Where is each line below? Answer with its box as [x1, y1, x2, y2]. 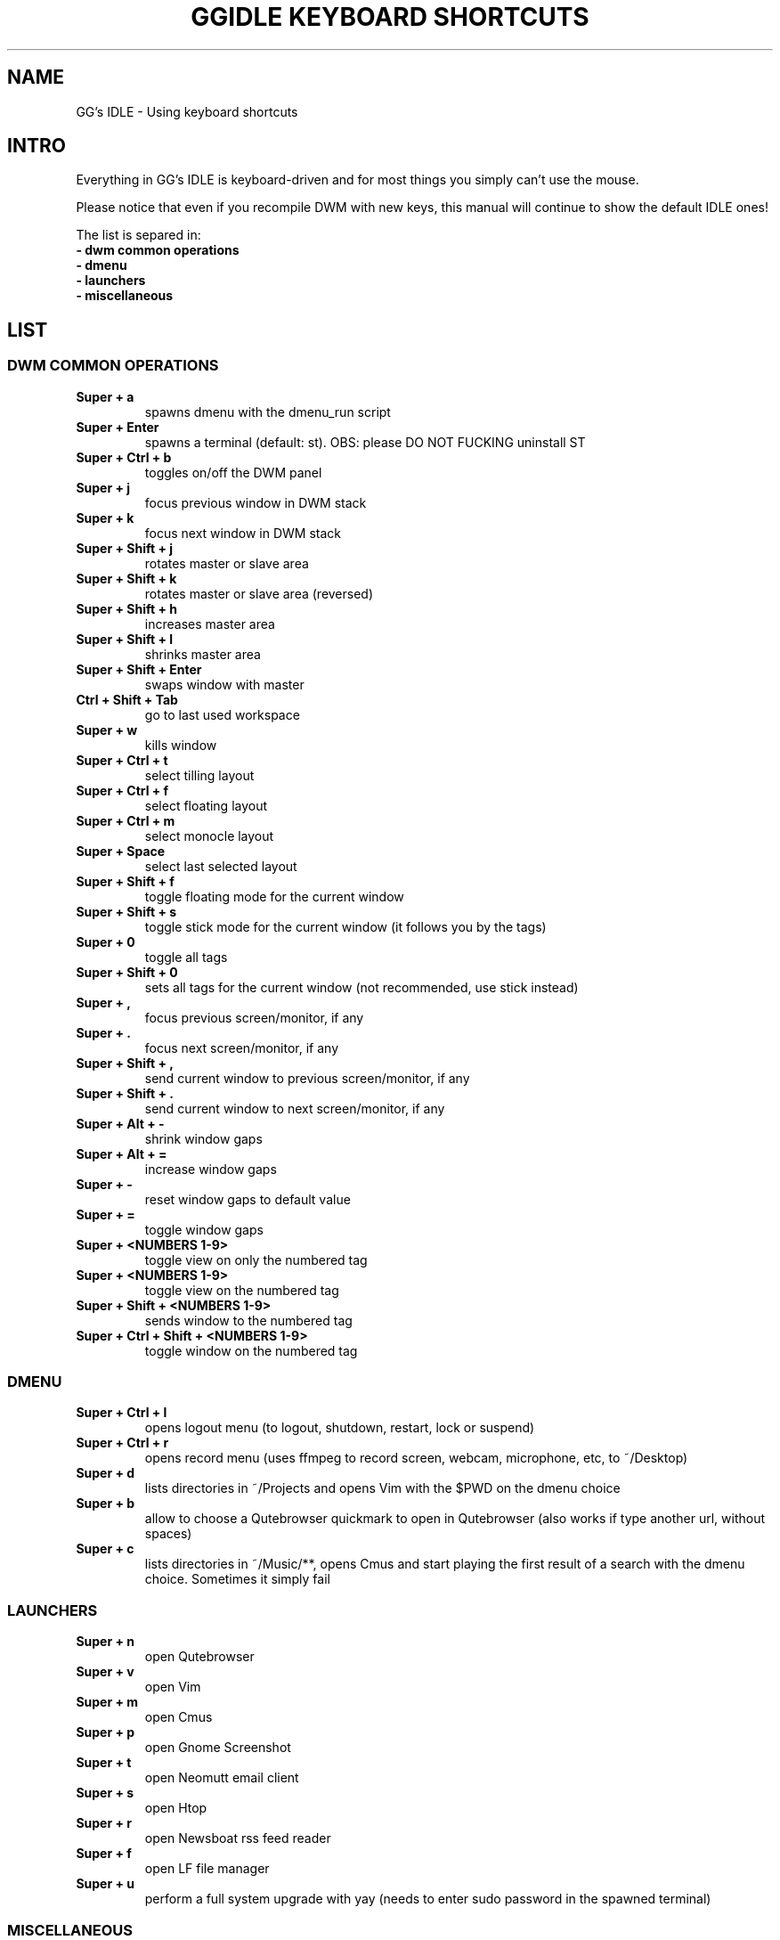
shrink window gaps [144, 1130, 263, 1146]
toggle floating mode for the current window [144, 888, 404, 904]
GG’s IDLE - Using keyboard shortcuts [76, 103, 298, 119]
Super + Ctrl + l [76, 1405, 167, 1421]
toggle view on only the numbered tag [144, 1251, 368, 1268]
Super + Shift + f [76, 873, 175, 889]
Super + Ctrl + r [76, 1435, 169, 1451]
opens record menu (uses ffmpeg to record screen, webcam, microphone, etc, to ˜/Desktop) [144, 1450, 688, 1466]
